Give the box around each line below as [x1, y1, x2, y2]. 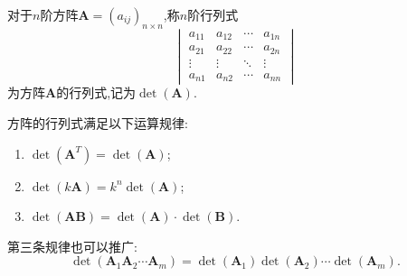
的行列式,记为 [56, 83, 137, 102]
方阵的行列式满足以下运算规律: [7, 114, 188, 133]
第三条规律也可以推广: [7, 236, 137, 255]
